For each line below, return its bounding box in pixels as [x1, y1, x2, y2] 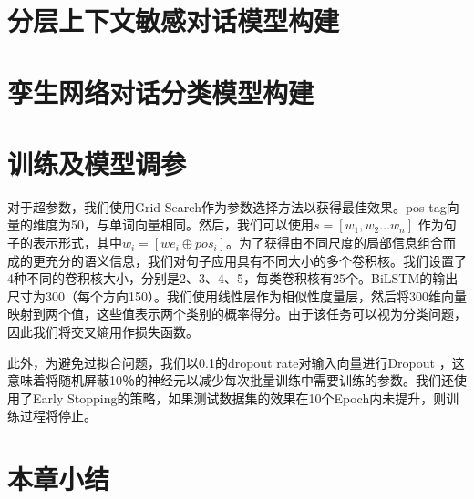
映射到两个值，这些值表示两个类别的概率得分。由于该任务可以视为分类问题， [7, 304, 467, 323]
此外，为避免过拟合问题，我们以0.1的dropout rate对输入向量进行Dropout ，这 [7, 352, 465, 372]
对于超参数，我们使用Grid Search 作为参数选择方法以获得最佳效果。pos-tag [7, 197, 447, 216]
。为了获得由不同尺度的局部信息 [225, 233, 417, 252]
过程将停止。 [19, 406, 97, 425]
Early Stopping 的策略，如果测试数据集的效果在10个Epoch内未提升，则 [32, 388, 447, 407]
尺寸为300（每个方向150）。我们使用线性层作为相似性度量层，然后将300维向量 [7, 286, 467, 305]
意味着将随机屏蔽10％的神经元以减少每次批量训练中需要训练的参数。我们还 [7, 371, 454, 390]
